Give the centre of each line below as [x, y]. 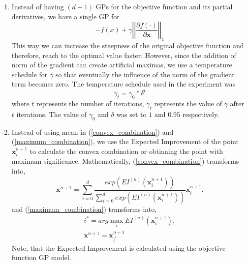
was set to [131, 114]
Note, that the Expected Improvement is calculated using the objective [119, 248]
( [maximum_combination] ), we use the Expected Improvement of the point [125, 141]
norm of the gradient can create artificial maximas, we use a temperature [122, 65]
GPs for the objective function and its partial [164, 6]
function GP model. [41, 257]
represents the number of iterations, [90, 103]
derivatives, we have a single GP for [65, 16]
